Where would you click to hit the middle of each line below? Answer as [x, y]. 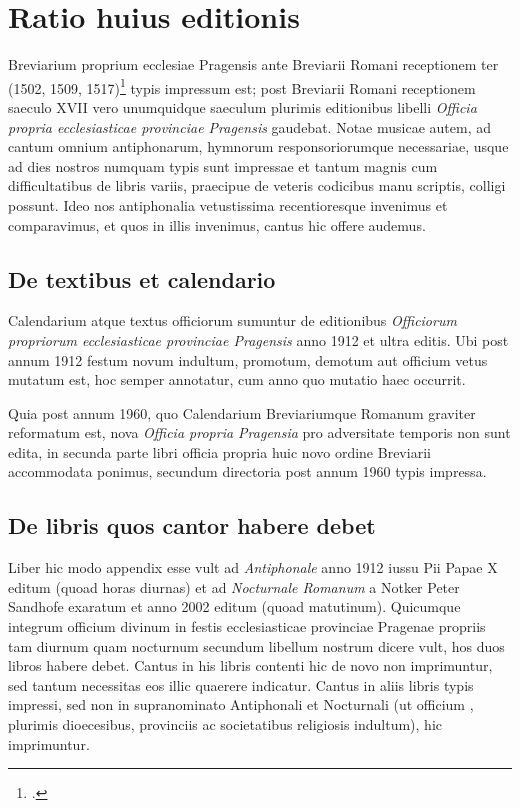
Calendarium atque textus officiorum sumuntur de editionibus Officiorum [232, 320]
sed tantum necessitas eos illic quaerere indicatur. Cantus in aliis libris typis [241, 684]
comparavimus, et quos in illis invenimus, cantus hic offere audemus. [217, 224]
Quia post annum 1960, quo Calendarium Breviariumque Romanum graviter [242, 412]
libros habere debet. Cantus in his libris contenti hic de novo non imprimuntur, [250, 665]
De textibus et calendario [142, 278]
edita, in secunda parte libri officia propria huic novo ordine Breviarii [219, 451]
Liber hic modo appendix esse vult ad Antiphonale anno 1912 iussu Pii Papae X [253, 567]
